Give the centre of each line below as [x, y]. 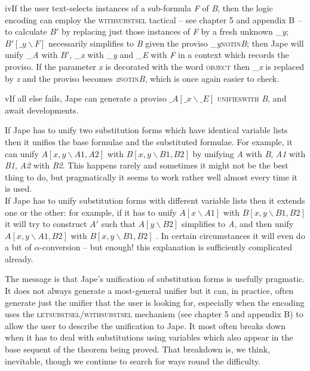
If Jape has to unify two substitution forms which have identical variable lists [146, 130]
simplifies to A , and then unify [238, 224]
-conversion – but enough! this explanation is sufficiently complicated [166, 247]
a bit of [18, 247]
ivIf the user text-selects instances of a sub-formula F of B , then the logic [139, 8]
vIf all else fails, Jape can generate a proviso [86, 98]
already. [19, 258]
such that [118, 224]
